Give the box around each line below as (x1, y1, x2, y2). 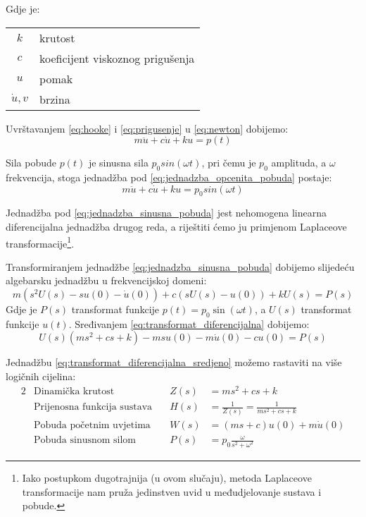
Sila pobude (6, 155, 56, 170)
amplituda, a (271, 155, 327, 170)
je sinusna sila (88, 155, 149, 170)
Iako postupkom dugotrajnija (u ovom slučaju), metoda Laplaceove (22, 470, 312, 485)
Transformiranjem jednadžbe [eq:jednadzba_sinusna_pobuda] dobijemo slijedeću (6, 259, 355, 274)
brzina (39, 90, 70, 107)
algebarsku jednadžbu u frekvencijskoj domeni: (6, 273, 207, 288)
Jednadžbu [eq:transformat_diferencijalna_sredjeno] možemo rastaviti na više (6, 355, 342, 370)
